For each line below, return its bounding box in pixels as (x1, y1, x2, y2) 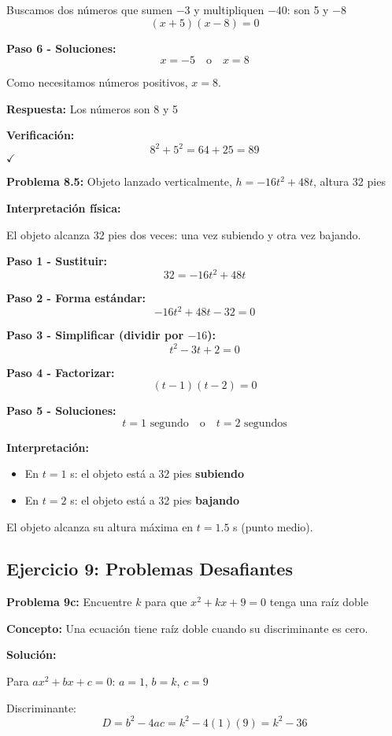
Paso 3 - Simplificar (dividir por (6, 327, 184, 343)
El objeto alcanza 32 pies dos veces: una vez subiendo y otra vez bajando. (6, 226, 361, 242)
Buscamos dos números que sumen (6, 2, 172, 17)
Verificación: (6, 127, 75, 143)
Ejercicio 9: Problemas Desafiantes (6, 557, 293, 581)
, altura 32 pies (313, 173, 386, 190)
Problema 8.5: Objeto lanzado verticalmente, (6, 173, 232, 190)
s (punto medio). (233, 518, 313, 534)
